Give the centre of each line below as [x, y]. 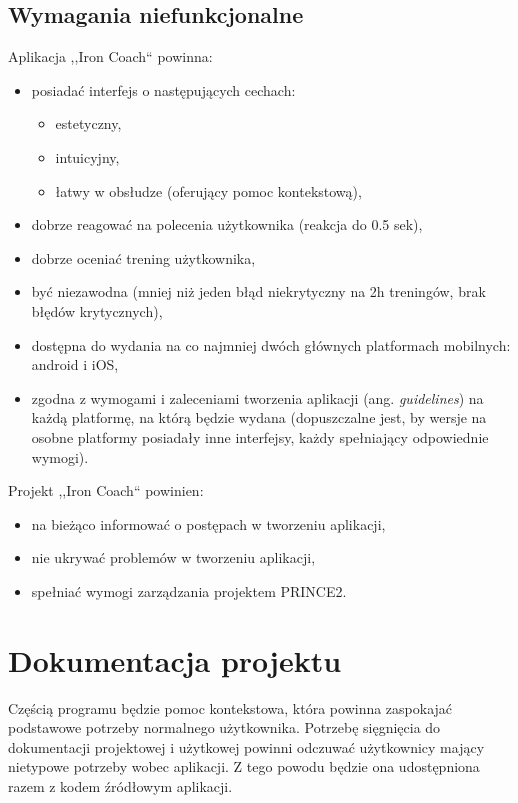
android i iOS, [75, 364]
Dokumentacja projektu [175, 659]
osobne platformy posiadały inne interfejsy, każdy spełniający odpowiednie [260, 436]
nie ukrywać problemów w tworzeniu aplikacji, [173, 557]
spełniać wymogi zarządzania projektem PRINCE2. [189, 590]
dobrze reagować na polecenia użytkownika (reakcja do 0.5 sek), [227, 224]
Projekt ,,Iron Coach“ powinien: [106, 490]
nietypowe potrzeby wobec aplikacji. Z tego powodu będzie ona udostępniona [244, 766]
